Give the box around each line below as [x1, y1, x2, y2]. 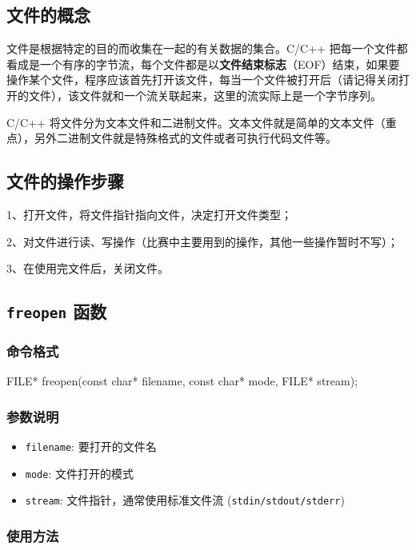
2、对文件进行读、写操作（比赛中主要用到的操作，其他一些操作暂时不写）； [6, 233, 398, 249]
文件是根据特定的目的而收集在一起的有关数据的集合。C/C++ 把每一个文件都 [6, 40, 408, 57]
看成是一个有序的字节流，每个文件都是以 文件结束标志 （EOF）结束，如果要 [6, 55, 400, 72]
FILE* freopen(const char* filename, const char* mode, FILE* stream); [6, 373, 358, 389]
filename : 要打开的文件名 [25, 438, 157, 455]
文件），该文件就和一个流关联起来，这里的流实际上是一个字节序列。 [28, 86, 382, 103]
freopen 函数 [6, 299, 107, 324]
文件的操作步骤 [6, 169, 124, 193]
